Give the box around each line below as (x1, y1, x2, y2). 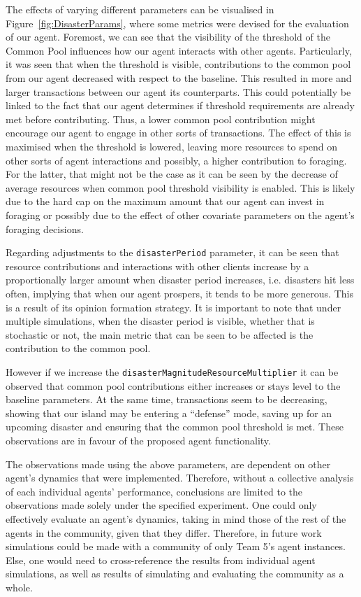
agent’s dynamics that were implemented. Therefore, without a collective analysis (6, 470, 354, 485)
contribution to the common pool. (6, 341, 151, 356)
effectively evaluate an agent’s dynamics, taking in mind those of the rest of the (6, 511, 346, 526)
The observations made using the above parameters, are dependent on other (6, 456, 331, 471)
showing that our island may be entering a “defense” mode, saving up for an (6, 405, 332, 420)
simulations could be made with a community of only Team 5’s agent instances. (6, 539, 346, 554)
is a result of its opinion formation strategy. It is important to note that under (6, 300, 341, 314)
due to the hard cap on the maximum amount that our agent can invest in (6, 194, 325, 209)
